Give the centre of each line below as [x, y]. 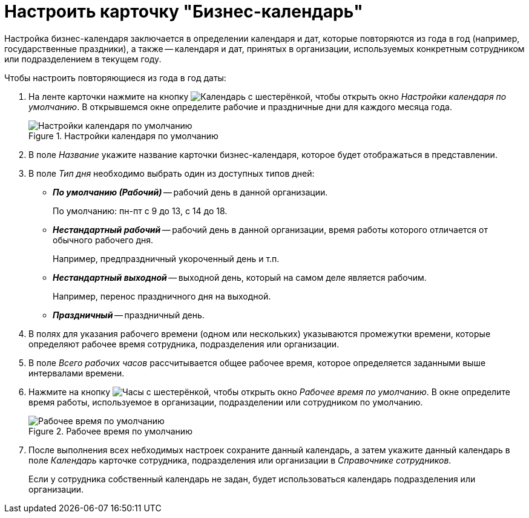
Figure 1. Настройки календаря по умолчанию [123, 136]
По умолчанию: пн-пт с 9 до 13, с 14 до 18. [140, 211]
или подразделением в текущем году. [83, 59]
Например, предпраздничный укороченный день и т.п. [166, 258]
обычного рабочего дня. [103, 240]
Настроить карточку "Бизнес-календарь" [184, 11]
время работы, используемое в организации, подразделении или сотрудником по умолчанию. [226, 402]
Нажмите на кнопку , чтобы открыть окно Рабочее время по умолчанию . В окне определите [269, 392]
